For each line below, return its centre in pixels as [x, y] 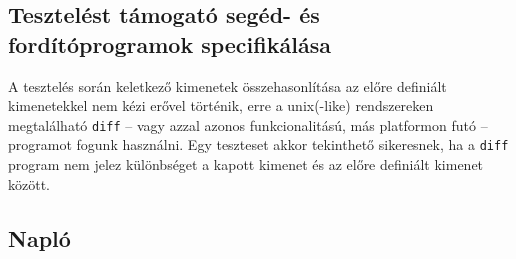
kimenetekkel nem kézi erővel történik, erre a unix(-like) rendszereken [221, 105]
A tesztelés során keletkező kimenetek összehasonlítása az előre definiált [227, 85]
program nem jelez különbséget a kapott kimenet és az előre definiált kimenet [246, 164]
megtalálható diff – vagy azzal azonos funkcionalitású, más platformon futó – [248, 124]
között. [29, 183]
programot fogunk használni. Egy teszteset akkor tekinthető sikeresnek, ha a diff [258, 144]
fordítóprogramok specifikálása [169, 43]
